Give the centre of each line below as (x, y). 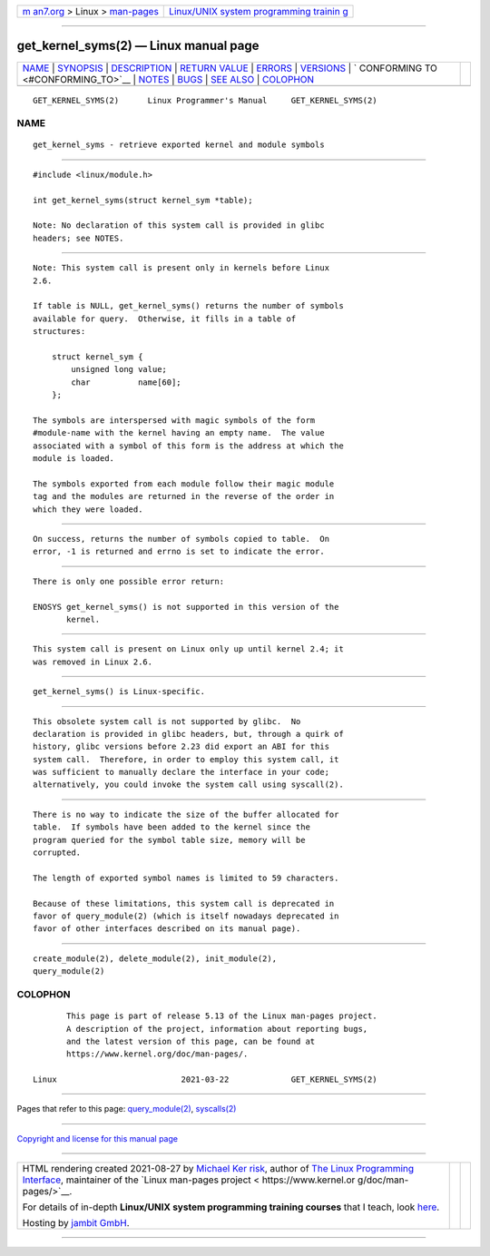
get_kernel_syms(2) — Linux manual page (138, 46)
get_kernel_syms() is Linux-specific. (119, 692)
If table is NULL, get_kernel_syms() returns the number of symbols (188, 306)
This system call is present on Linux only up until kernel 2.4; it (188, 649)
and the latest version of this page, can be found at (191, 1041)
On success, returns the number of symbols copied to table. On (181, 539)
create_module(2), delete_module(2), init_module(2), (155, 958)
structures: (59, 332)
